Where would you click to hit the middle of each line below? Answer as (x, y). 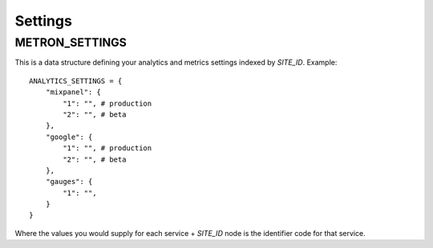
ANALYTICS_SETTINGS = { (76, 81)
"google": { (69, 137)
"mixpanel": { (73, 92)
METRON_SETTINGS (71, 42)
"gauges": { (69, 182)
